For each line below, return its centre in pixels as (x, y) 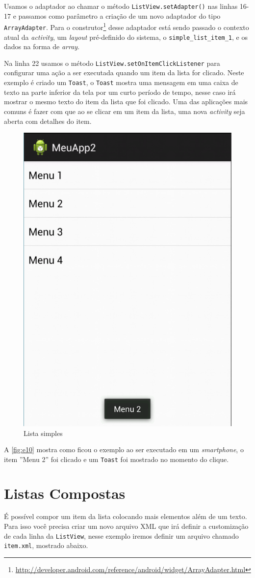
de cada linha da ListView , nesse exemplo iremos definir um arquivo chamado (121, 535)
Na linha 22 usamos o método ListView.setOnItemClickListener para (112, 63)
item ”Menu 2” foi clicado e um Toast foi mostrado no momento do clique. (116, 459)
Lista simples (43, 433)
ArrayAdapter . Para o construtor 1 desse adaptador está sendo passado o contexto (127, 26)
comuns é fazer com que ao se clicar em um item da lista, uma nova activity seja (125, 111)
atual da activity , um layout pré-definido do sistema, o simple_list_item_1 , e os (126, 37)
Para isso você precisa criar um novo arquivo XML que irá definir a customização (126, 526)
